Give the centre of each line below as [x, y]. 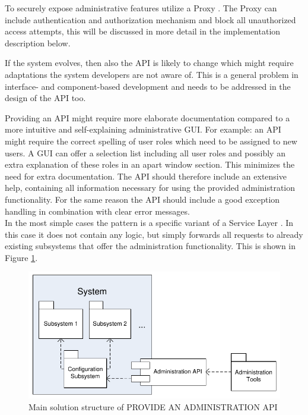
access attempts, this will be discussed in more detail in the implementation [143, 31]
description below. [38, 43]
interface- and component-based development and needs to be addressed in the [148, 86]
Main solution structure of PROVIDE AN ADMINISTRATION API [153, 406]
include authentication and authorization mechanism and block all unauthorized [150, 19]
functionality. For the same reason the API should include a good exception [142, 199]
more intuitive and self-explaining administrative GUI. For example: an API [143, 129]
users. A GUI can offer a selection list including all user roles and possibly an [145, 153]
